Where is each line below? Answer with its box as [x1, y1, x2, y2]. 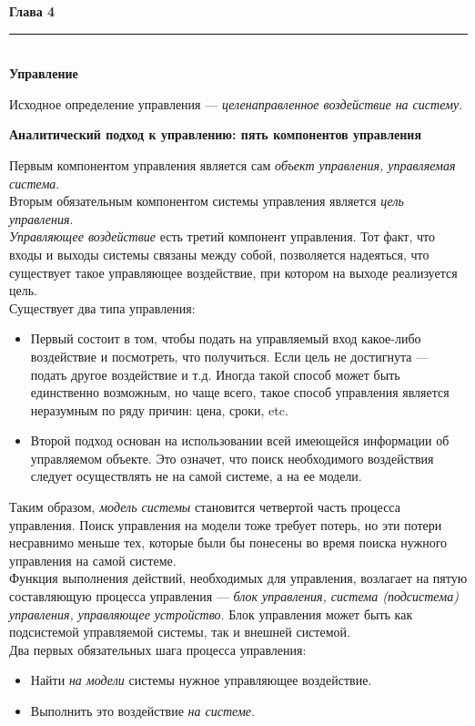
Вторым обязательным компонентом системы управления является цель [9, 191, 404, 210]
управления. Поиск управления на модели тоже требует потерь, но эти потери [9, 515, 442, 534]
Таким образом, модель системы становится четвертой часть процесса [9, 497, 400, 516]
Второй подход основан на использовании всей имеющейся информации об [30, 431, 450, 450]
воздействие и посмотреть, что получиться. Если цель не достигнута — [30, 346, 430, 365]
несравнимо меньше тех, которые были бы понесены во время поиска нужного [9, 533, 448, 552]
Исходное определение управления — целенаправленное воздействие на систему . [9, 94, 463, 113]
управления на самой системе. [9, 550, 177, 569]
